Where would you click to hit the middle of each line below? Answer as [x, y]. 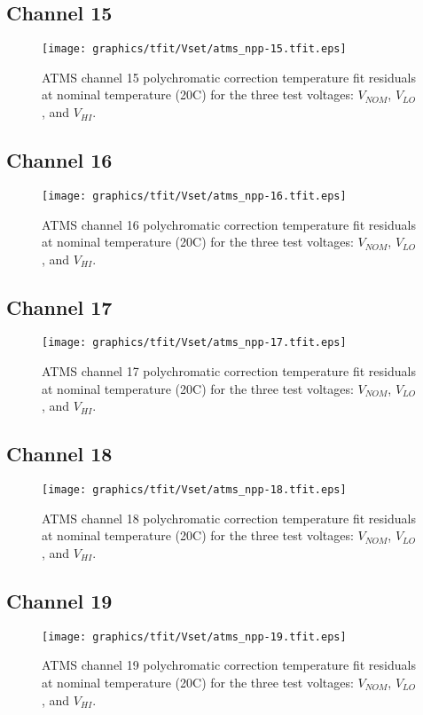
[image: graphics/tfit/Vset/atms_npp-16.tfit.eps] [194, 196]
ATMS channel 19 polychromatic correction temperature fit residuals [229, 665]
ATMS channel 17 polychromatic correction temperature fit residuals [229, 371]
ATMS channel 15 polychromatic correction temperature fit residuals [229, 77]
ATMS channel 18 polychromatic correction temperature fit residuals [229, 518]
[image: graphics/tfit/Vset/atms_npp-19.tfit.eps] [194, 636]
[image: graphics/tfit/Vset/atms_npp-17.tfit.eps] [194, 343]
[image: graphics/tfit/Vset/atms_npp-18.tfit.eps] [194, 490]
